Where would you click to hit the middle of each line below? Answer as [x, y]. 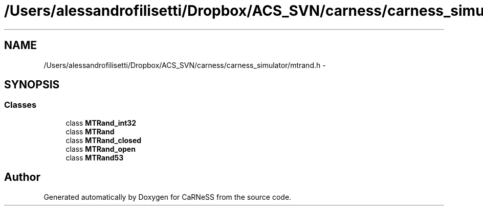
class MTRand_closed [104, 140]
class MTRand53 [95, 157]
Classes [20, 105]
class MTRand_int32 [101, 123]
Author [22, 177]
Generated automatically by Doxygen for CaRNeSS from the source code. [168, 197]
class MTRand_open [101, 149]
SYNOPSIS [32, 85]
